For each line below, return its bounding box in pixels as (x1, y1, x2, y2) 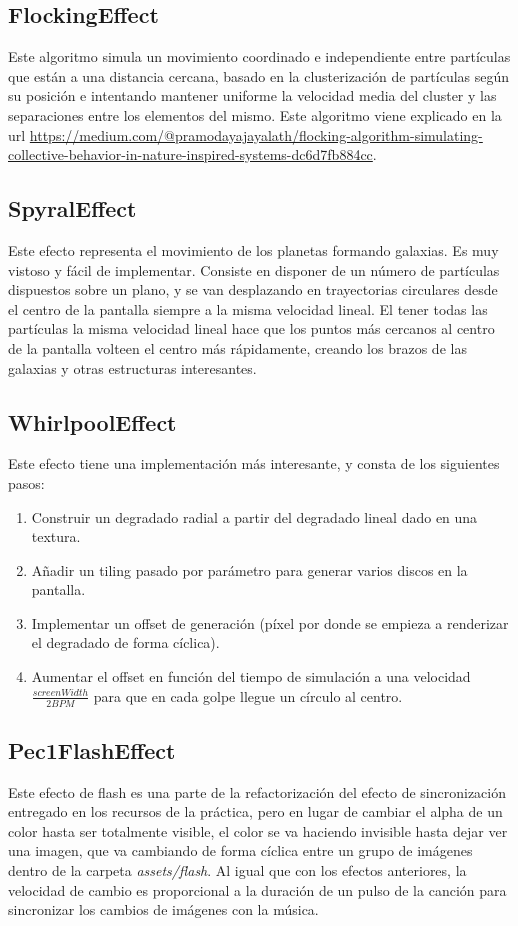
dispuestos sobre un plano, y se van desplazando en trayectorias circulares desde (8, 279, 498, 300)
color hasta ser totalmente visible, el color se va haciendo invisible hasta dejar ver (8, 820, 508, 841)
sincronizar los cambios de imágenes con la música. (8, 899, 319, 920)
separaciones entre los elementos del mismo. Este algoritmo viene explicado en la (8, 104, 502, 125)
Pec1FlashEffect (8, 734, 176, 765)
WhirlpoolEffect (8, 406, 177, 437)
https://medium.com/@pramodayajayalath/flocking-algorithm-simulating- (29, 124, 483, 145)
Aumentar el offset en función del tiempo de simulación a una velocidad (31, 666, 471, 687)
